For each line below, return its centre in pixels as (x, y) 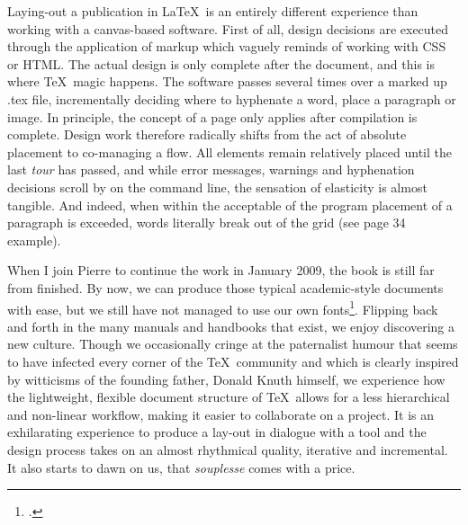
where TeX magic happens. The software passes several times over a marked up (227, 81)
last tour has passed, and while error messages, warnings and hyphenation (211, 169)
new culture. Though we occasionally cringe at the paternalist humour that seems (233, 344)
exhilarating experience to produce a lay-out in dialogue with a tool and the (217, 432)
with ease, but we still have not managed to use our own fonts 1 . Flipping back (223, 307)
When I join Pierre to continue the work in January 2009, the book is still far (221, 270)
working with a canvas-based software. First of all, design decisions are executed (228, 28)
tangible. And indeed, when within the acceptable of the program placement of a (230, 205)
